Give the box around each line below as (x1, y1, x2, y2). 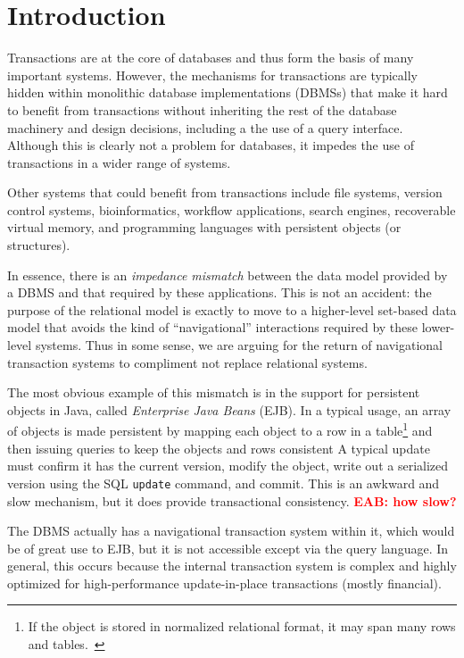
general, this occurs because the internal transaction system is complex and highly (7, 556, 457, 575)
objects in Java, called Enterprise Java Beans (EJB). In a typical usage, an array (7, 400, 452, 419)
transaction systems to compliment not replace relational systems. (7, 353, 368, 371)
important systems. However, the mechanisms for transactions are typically (7, 65, 418, 84)
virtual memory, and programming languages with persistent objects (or (7, 218, 402, 237)
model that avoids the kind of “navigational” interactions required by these (7, 318, 418, 337)
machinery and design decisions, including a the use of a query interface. (7, 118, 403, 137)
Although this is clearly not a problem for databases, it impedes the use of (7, 136, 414, 154)
